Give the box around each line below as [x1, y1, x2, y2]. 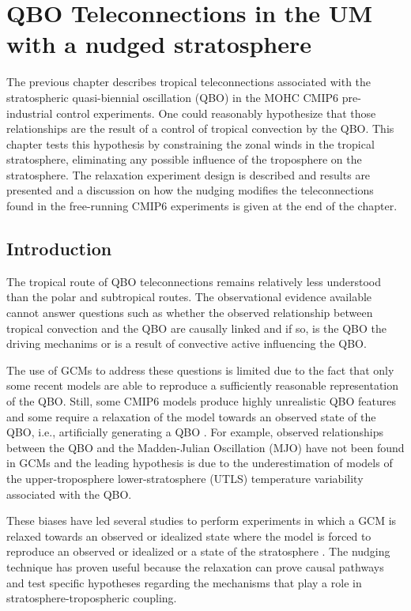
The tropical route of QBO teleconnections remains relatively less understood [6, 273, 382, 289]
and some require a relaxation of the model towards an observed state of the [6, 408, 376, 424]
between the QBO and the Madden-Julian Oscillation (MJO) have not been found [6, 439, 405, 455]
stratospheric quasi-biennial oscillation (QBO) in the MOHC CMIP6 [6, 89, 339, 105]
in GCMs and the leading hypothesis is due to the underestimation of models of [6, 454, 393, 471]
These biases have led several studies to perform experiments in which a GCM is [6, 512, 397, 529]
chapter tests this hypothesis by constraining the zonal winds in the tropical [6, 135, 375, 152]
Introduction [6, 236, 112, 261]
